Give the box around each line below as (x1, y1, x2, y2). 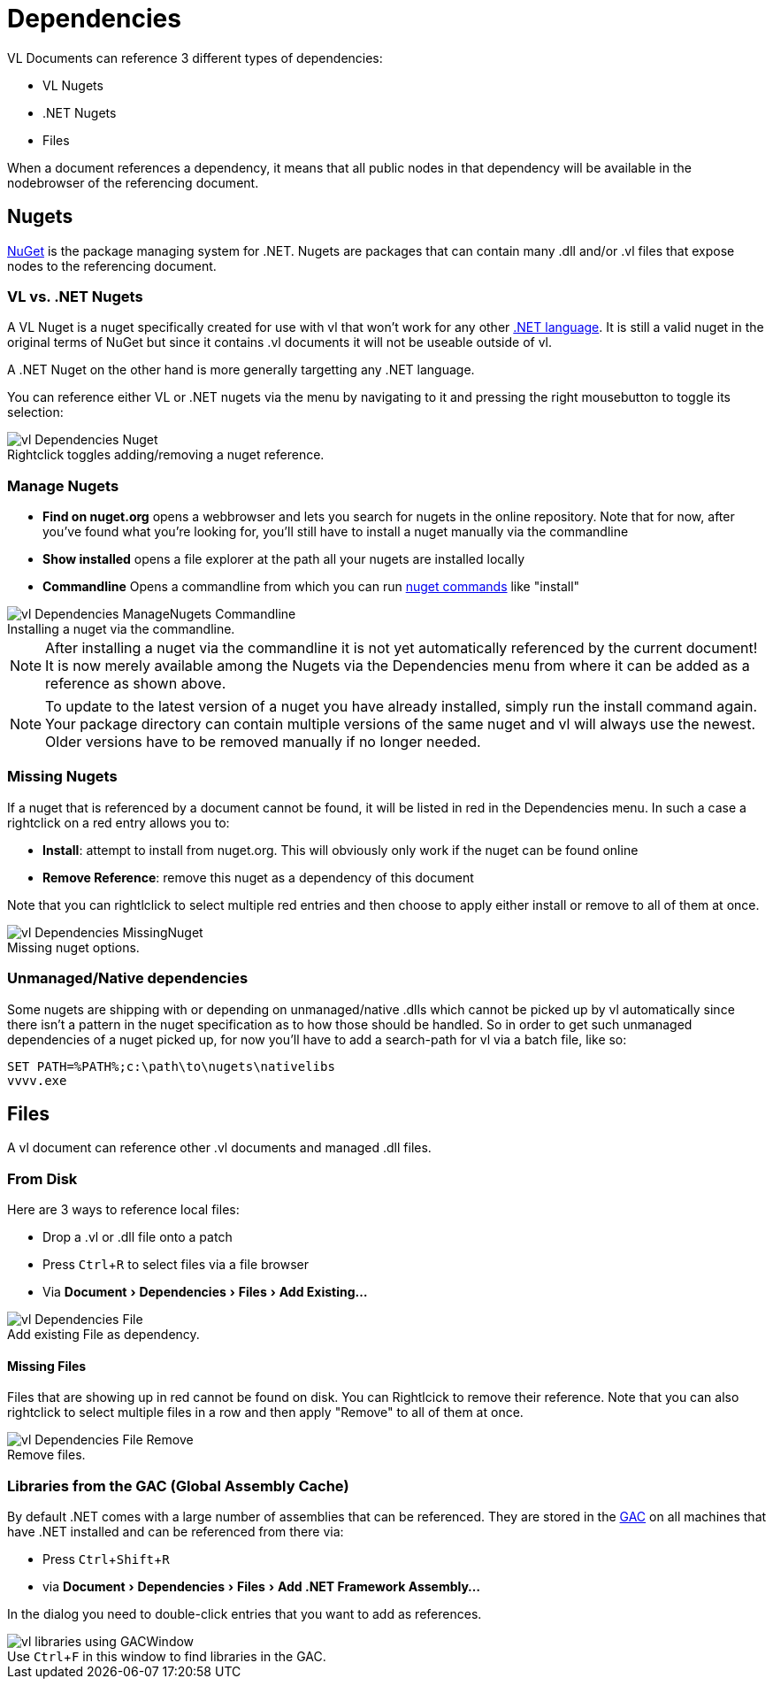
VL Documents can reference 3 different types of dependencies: (7, 50, 383, 65)
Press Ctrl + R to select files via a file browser (42, 1257, 310, 1273)
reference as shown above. (45, 674, 226, 693)
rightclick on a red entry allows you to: (7, 814, 230, 830)
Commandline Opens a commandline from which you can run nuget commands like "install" (42, 579, 580, 595)
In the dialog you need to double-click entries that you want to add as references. (7, 1606, 482, 1622)
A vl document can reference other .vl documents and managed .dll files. (7, 1140, 432, 1156)
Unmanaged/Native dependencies (7, 969, 249, 988)
